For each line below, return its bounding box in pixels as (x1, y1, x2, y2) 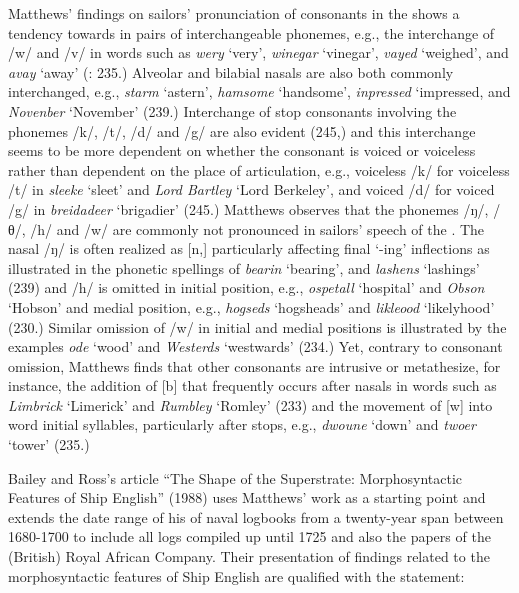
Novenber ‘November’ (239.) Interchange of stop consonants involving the (8, 100, 457, 121)
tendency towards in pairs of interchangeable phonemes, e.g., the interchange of (8, 22, 495, 43)
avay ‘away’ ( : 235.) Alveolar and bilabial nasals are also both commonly (8, 61, 454, 82)
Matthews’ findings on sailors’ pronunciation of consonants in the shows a (8, 3, 460, 23)
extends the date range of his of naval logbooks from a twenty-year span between (8, 506, 504, 527)
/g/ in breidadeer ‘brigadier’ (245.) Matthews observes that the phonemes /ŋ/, (8, 198, 489, 219)
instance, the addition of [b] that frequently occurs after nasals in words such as (8, 375, 497, 396)
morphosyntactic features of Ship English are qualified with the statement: (8, 565, 465, 586)
